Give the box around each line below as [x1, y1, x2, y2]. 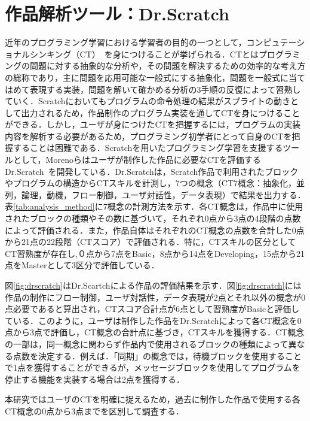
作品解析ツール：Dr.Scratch [5, 1, 229, 26]
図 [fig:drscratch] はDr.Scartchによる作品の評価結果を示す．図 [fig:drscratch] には [5, 279, 302, 291]
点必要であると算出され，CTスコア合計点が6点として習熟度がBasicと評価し [5, 302, 300, 315]
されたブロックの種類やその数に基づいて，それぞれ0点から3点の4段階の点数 [5, 212, 301, 225]
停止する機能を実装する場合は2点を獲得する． [5, 372, 185, 385]
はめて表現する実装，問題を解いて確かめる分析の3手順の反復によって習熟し [5, 83, 301, 95]
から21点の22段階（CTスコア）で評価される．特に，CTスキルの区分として [5, 235, 296, 248]
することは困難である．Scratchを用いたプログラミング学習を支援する [13, 141, 283, 154]
